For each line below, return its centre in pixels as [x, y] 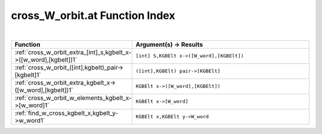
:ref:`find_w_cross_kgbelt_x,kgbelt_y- [66, 113]
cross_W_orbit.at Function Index [93, 15]
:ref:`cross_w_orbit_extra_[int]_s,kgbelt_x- [73, 52]
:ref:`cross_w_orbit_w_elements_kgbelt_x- [73, 98]
